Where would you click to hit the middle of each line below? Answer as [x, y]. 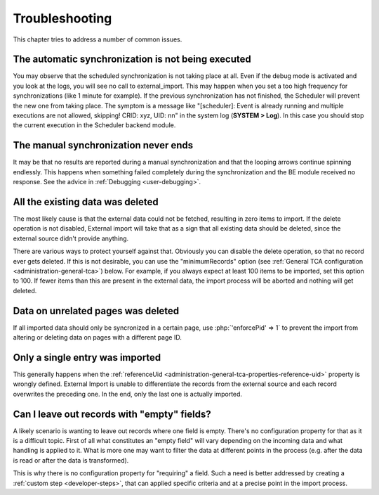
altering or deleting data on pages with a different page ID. [97, 337]
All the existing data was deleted [86, 201]
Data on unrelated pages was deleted [96, 310]
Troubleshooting [62, 18]
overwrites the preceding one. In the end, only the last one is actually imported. [127, 394]
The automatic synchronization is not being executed [132, 59]
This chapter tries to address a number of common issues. [98, 39]
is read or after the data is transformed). [71, 460]
